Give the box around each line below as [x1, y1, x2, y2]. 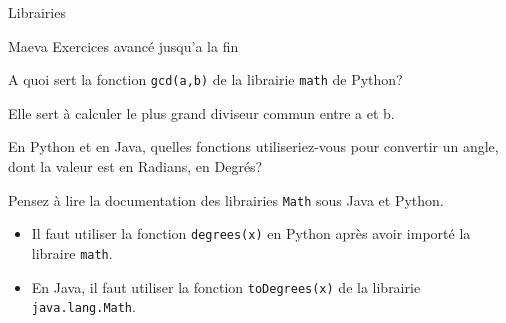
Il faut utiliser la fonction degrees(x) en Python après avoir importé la [31, 223, 471, 244]
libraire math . [31, 242, 113, 263]
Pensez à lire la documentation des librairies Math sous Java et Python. [8, 189, 444, 210]
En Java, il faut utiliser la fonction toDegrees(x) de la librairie [31, 276, 421, 297]
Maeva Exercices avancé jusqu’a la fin [8, 35, 239, 56]
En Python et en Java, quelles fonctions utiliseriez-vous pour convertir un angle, [8, 136, 499, 157]
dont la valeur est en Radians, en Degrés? [8, 156, 263, 177]
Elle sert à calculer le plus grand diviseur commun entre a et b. [8, 102, 395, 123]
